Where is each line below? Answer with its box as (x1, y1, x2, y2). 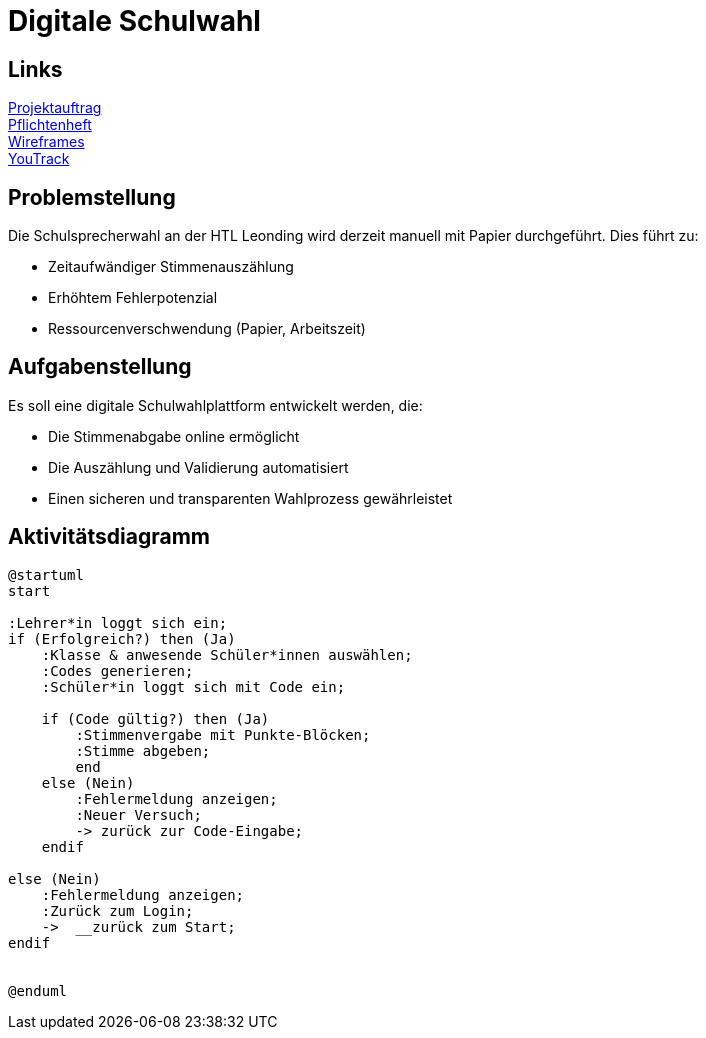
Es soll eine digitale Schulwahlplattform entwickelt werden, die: (8, 396, 423, 414)
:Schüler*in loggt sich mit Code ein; (41, 678, 346, 695)
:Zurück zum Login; (41, 902, 194, 919)
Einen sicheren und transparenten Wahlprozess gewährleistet (48, 489, 453, 507)
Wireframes (8, 133, 85, 151)
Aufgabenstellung (8, 354, 192, 380)
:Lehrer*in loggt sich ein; (8, 614, 228, 631)
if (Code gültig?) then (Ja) (41, 710, 270, 727)
